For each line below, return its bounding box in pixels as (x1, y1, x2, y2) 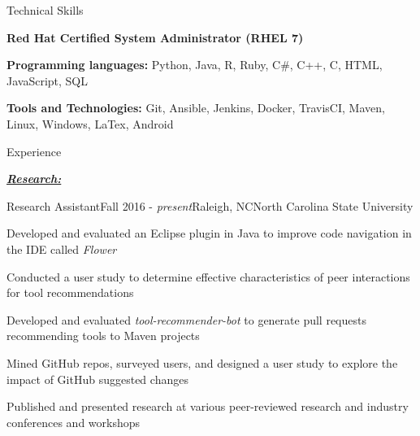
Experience (6, 142, 62, 159)
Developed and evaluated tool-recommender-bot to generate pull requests (6, 311, 366, 328)
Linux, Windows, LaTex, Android (6, 115, 174, 132)
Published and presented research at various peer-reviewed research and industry (6, 398, 409, 415)
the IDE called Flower (6, 240, 117, 257)
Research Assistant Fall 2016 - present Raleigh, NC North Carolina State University (6, 197, 414, 214)
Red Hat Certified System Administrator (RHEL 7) (6, 28, 304, 46)
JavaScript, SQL (6, 72, 89, 89)
